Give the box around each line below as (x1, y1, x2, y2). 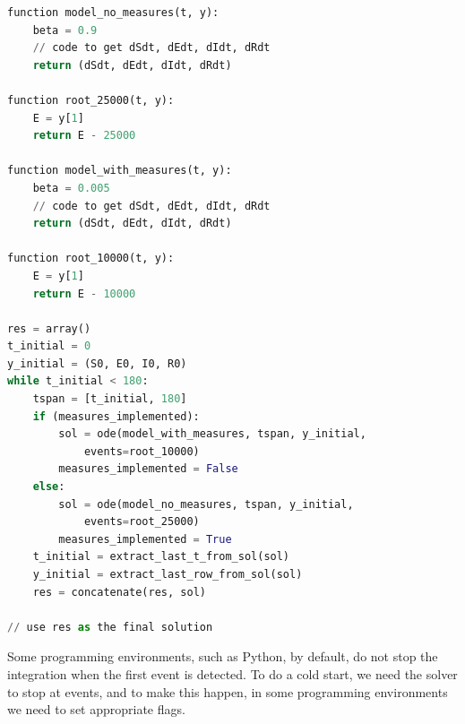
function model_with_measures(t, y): (7, 164, 232, 177)
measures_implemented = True (58, 532, 232, 546)
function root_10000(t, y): (7, 252, 175, 265)
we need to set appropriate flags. (7, 700, 185, 719)
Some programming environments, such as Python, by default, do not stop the (7, 647, 438, 666)
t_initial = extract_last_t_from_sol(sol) (32, 550, 290, 564)
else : (32, 480, 65, 494)
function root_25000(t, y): (7, 93, 175, 107)
